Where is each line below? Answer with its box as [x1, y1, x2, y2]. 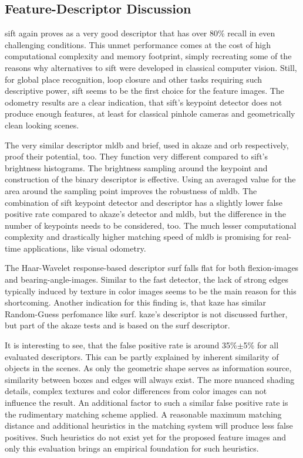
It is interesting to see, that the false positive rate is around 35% [5, 339, 237, 351]
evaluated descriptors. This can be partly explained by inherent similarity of [5, 350, 279, 362]
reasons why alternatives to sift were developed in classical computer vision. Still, [5, 61, 297, 73]
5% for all [243, 339, 279, 351]
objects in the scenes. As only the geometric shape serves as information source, [5, 362, 292, 374]
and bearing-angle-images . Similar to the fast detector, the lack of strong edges [5, 273, 289, 286]
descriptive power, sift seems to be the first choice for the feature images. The [5, 84, 284, 97]
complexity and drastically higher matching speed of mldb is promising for [5, 230, 273, 243]
